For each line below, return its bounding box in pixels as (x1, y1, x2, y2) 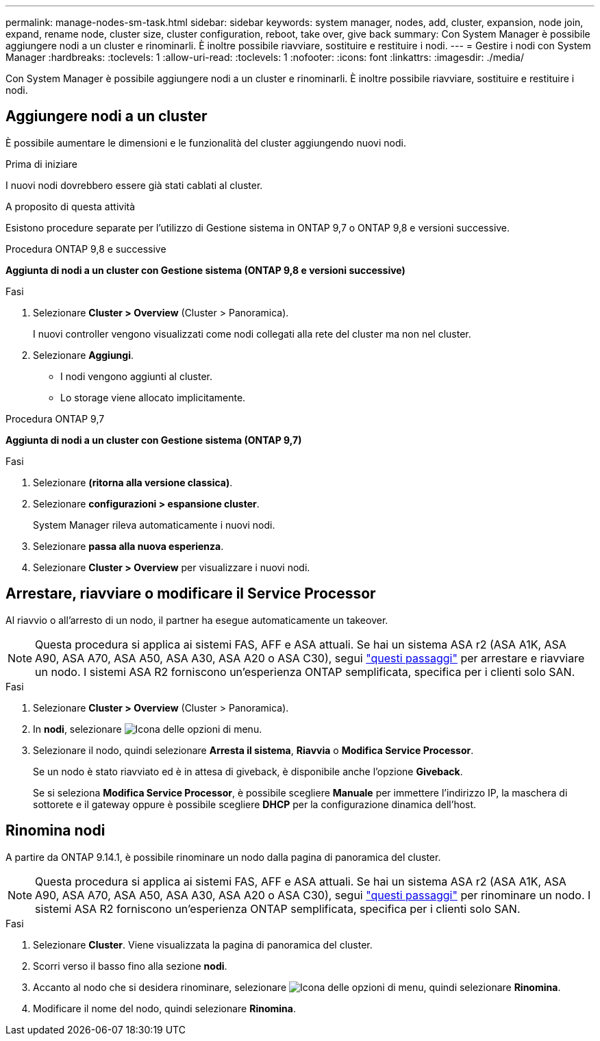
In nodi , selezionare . (33, 723, 262, 735)
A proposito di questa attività (5, 200, 136, 212)
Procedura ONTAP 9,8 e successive (5, 242, 166, 255)
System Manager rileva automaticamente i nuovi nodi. (33, 518, 275, 531)
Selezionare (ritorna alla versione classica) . (33, 476, 233, 488)
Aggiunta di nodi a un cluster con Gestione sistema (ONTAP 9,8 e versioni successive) (5, 264, 405, 276)
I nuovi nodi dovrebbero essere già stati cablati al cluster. (5, 179, 263, 191)
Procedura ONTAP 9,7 (5, 412, 105, 425)
